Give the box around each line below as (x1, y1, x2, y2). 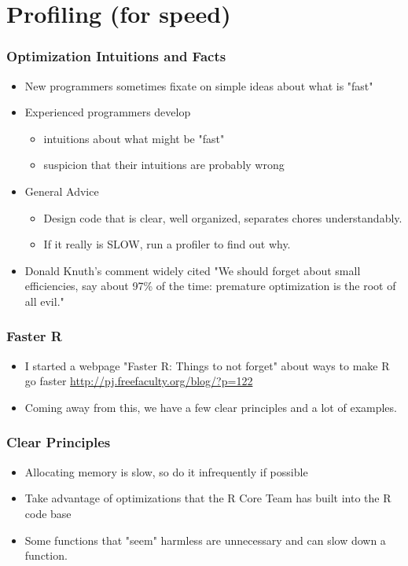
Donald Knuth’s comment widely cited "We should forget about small (24, 262, 361, 278)
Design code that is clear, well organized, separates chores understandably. (43, 209, 402, 226)
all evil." (24, 292, 64, 309)
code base (24, 505, 72, 521)
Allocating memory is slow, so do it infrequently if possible (24, 463, 308, 480)
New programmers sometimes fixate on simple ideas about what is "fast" (24, 77, 373, 94)
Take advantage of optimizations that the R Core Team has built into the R (24, 490, 391, 506)
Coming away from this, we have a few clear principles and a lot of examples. (24, 399, 397, 415)
